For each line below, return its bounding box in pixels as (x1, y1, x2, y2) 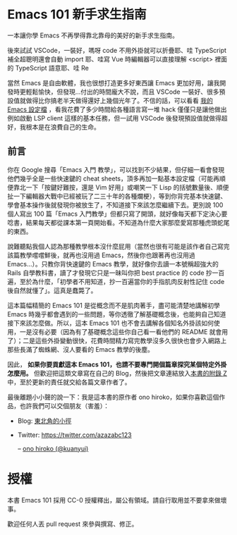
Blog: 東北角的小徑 (17, 417, 72, 425)
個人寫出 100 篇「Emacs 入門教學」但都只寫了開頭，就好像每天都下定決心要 (7, 209, 228, 218)
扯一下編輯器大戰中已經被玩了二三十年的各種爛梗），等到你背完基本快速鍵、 (7, 192, 227, 200)
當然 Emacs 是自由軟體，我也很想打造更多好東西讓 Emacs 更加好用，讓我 (7, 78, 220, 87)
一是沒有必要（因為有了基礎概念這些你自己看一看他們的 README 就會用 (19, 327, 229, 336)
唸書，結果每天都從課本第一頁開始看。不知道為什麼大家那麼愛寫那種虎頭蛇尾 (7, 218, 230, 226)
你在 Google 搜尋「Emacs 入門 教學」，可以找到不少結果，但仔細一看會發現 (7, 165, 225, 173)
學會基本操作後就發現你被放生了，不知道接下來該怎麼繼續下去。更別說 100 (7, 200, 224, 209)
